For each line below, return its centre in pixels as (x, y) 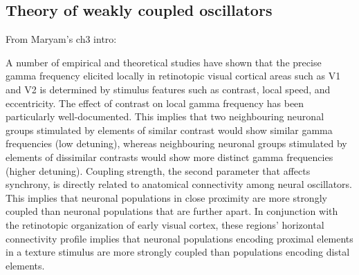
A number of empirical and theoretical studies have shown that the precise (164, 62)
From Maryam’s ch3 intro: (61, 39)
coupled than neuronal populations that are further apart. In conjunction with (172, 211)
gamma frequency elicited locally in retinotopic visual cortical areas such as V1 (173, 76)
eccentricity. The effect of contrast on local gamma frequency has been (155, 103)
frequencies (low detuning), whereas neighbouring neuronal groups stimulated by (176, 143)
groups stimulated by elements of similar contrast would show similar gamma (169, 130)
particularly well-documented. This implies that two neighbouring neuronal (165, 116)
